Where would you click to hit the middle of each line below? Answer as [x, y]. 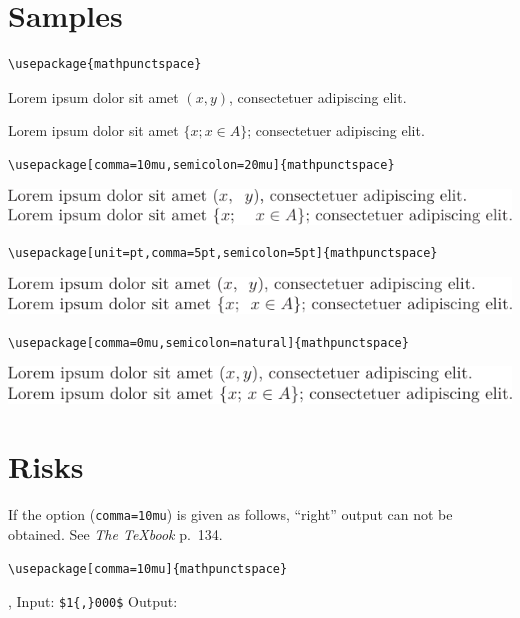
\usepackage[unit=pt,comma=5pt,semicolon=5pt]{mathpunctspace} [223, 253]
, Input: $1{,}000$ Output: [93, 601]
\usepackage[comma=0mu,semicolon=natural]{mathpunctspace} [208, 342]
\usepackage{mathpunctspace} [105, 64]
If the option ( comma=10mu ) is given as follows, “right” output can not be [230, 514]
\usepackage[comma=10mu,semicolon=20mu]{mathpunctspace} [201, 164]
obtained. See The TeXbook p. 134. [115, 534]
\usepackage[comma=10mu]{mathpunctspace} [148, 568]
